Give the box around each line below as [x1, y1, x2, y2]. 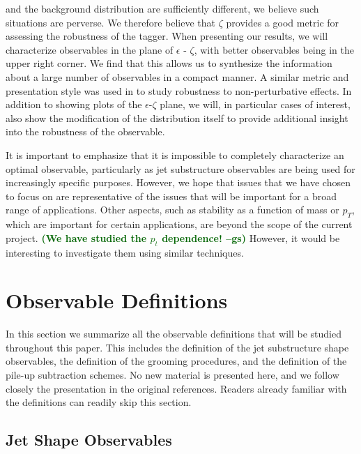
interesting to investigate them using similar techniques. [6, 245, 244, 259]
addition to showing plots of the [6, 97, 142, 112]
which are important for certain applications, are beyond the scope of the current [6, 217, 353, 232]
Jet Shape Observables [6, 429, 172, 451]
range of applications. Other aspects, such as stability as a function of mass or [6, 202, 339, 217]
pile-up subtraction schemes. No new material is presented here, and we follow [6, 368, 339, 381]
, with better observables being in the [194, 42, 354, 56]
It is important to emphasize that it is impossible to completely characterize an [6, 147, 344, 162]
